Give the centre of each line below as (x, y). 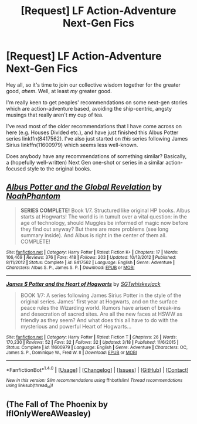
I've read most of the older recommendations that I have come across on (94, 126)
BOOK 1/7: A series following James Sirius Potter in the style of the (101, 295)
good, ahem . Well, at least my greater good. (59, 91)
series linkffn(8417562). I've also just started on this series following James (97, 138)
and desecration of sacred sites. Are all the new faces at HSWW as (101, 314)
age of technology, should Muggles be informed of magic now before (104, 223)
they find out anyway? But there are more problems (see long (94, 229)
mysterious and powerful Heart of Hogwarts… (76, 326)
